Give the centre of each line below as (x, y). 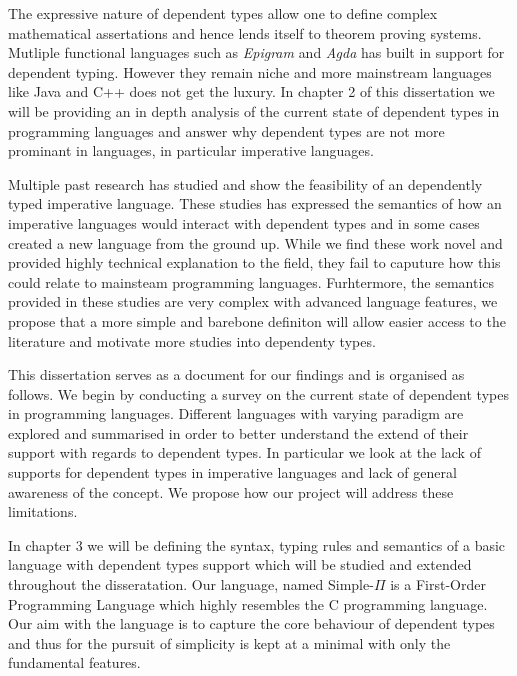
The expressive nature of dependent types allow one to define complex (223, 13)
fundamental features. (74, 662)
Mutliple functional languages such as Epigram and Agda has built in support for (256, 52)
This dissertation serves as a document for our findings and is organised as (236, 374)
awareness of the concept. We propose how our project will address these (231, 491)
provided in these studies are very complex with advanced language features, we (253, 301)
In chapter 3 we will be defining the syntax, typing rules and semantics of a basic (257, 544)
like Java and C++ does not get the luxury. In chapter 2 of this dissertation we (251, 91)
